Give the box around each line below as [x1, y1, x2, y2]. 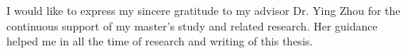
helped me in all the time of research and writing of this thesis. [6, 33, 313, 49]
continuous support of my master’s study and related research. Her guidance [6, 17, 378, 34]
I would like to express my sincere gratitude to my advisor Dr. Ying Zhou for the [6, 2, 401, 18]
